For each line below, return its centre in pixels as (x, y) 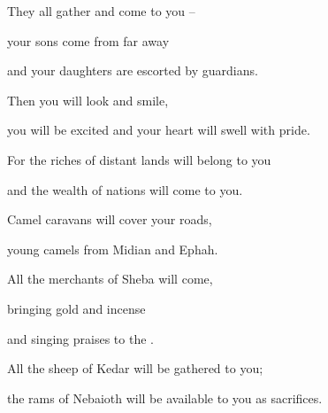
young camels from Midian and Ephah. (113, 249)
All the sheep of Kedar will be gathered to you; (135, 368)
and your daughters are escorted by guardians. (133, 70)
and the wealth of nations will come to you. (125, 189)
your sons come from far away (88, 40)
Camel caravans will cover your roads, (110, 219)
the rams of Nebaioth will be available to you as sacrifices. (165, 397)
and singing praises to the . (80, 338)
